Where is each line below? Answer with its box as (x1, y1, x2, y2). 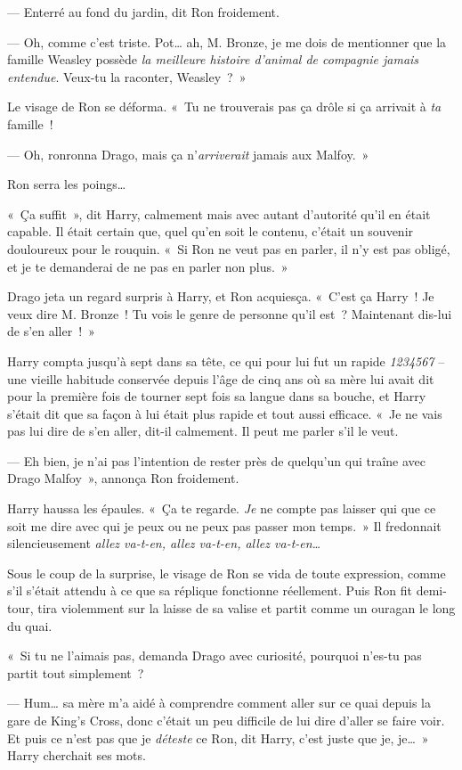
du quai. (7, 616, 53, 635)
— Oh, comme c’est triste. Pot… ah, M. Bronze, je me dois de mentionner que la (7, 32, 447, 51)
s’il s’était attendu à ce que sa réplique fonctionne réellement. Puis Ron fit (7, 581, 412, 600)
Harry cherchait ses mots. (7, 746, 146, 765)
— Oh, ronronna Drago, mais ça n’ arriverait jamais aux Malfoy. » (7, 144, 369, 163)
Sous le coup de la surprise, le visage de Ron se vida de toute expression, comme (7, 563, 446, 582)
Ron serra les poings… (7, 175, 126, 193)
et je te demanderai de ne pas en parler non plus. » (7, 257, 288, 275)
